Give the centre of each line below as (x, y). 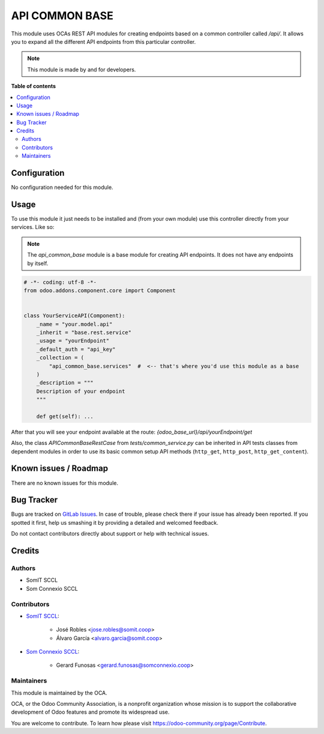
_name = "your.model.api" (74, 324)
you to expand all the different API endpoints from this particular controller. (103, 41)
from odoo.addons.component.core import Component (100, 290)
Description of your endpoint (81, 391)
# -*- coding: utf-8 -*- (60, 282)
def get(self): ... (65, 416)
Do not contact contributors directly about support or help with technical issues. (110, 534)
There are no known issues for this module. (64, 483)
